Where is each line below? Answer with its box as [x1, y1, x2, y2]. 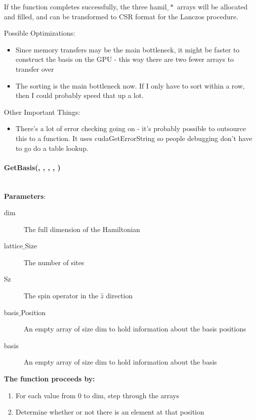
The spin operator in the [24, 290, 98, 301]
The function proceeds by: [4, 373, 95, 384]
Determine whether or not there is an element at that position [15, 407, 205, 417]
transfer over [15, 63, 54, 74]
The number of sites [24, 257, 85, 267]
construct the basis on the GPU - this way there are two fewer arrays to [15, 54, 234, 64]
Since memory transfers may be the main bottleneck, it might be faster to [15, 44, 240, 54]
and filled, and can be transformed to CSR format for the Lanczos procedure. [4, 11, 239, 21]
